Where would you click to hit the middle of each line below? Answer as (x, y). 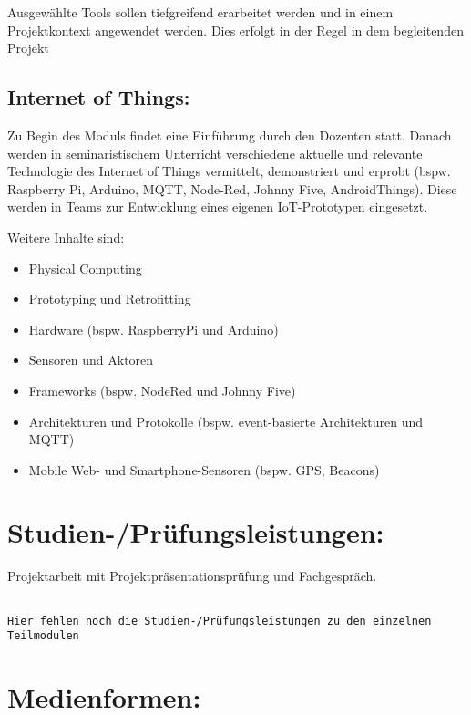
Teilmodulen (43, 636)
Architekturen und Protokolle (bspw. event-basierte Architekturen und (226, 421)
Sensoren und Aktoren (91, 360)
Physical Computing (85, 268)
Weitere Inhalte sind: (66, 237)
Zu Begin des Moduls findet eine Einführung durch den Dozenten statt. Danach (230, 135)
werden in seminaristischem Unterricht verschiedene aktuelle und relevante (215, 153)
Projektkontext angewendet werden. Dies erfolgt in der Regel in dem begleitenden (235, 30)
